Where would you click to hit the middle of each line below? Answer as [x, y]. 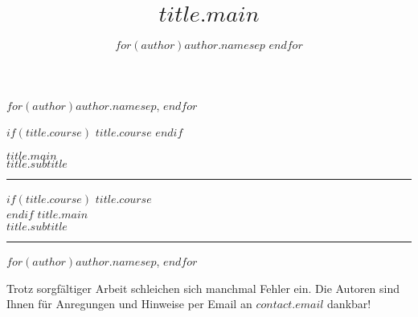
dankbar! [349, 304]
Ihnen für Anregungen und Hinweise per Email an [129, 304]
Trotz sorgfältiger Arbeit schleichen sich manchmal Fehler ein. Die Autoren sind [203, 288]
